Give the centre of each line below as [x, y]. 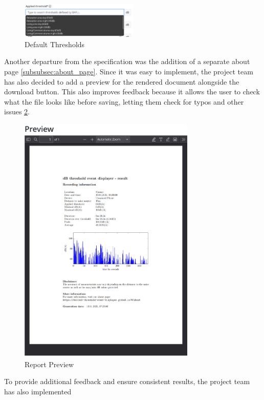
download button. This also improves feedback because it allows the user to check [132, 92]
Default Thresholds [55, 44]
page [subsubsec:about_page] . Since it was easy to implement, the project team [129, 72]
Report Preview [49, 364]
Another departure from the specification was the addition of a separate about [127, 61]
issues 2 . [17, 112]
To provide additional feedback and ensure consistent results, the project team [127, 381]
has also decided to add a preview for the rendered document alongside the [122, 81]
